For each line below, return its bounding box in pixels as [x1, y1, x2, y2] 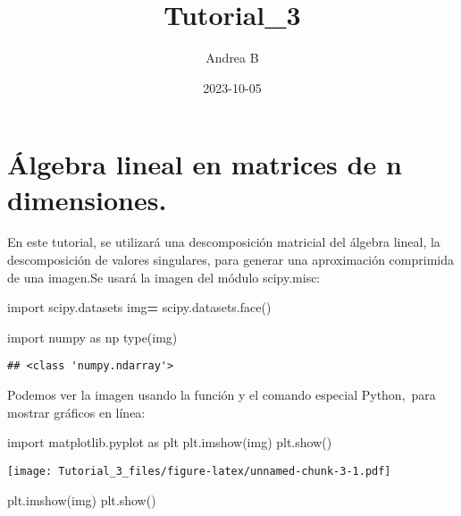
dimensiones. [7, 181, 167, 217]
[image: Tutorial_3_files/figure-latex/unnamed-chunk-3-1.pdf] [7, 464, 391, 478]
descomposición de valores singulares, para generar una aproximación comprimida [7, 250, 454, 269]
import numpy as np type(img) [7, 327, 178, 346]
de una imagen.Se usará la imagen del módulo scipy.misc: [7, 267, 321, 286]
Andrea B [205, 48, 259, 67]
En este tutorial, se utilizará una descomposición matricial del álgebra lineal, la [7, 233, 440, 251]
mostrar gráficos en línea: [7, 402, 146, 421]
